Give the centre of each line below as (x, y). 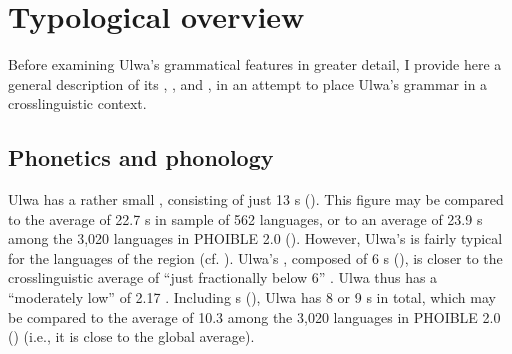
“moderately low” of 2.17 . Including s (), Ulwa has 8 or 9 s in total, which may (252, 297)
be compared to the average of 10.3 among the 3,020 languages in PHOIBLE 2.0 (254, 316)
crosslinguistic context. (77, 103)
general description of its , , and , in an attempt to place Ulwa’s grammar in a (248, 83)
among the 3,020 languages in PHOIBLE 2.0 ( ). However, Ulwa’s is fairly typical (255, 238)
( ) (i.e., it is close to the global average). (131, 336)
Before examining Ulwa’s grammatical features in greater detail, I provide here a (255, 64)
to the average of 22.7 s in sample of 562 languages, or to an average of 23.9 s (245, 218)
